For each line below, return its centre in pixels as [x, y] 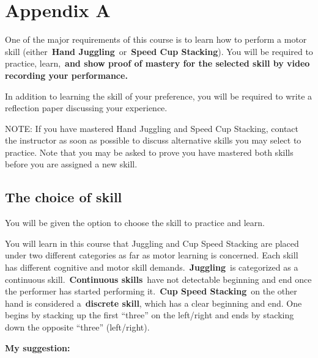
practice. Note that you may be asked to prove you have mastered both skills [149, 152]
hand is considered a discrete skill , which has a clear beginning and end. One [153, 303]
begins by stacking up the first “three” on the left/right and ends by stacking [150, 315]
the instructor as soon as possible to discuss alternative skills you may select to [153, 140]
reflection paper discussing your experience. [86, 108]
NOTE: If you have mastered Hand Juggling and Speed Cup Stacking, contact [152, 128]
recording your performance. [66, 75]
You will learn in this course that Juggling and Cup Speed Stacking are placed [152, 243]
